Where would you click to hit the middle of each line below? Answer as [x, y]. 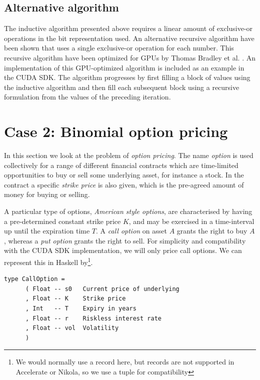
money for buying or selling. [47, 194]
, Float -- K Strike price [75, 299]
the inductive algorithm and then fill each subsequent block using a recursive [122, 87]
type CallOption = [34, 279]
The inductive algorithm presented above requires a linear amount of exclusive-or [128, 28]
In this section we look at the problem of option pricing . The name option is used [129, 155]
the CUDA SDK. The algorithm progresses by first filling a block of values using [127, 77]
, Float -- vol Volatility [72, 328]
